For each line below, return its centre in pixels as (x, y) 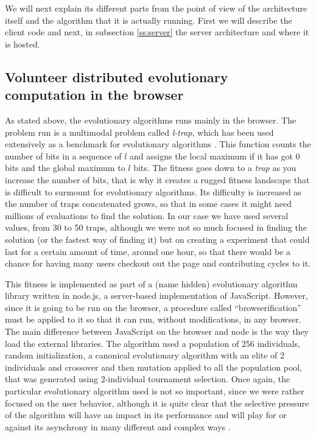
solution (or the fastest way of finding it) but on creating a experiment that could (157, 239)
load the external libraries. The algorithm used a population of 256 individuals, (153, 343)
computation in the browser (94, 95)
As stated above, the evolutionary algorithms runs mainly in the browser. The (151, 120)
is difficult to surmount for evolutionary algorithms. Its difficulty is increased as (153, 191)
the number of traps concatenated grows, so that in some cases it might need (149, 204)
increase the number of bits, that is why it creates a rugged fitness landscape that (157, 179)
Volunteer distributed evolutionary (117, 76)
